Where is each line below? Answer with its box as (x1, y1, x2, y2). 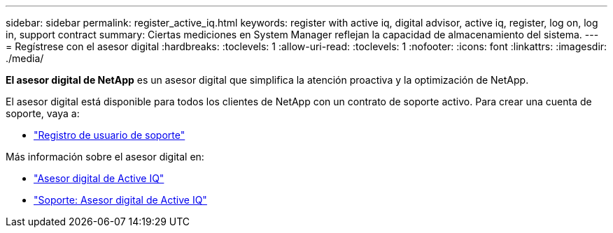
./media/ (6, 52, 44, 64)
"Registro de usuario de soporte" (34, 129, 185, 141)
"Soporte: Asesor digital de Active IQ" (34, 194, 207, 206)
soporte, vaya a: (6, 107, 80, 119)
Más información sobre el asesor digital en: (6, 151, 204, 163)
